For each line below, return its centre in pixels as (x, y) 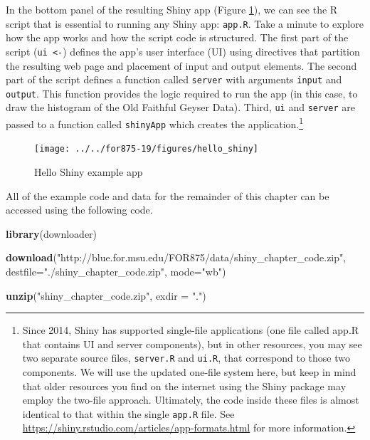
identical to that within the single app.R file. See (128, 413)
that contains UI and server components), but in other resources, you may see (192, 344)
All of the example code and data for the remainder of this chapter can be (168, 195)
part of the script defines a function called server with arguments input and (174, 79)
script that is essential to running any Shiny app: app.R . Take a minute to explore (185, 23)
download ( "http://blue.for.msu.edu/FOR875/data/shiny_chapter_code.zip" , (176, 257)
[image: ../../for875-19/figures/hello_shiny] (146, 149)
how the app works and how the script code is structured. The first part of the (177, 37)
